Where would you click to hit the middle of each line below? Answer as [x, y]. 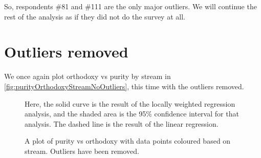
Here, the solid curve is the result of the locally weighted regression [130, 103]
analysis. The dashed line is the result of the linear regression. [122, 123]
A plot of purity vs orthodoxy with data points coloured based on [128, 141]
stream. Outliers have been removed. [82, 151]
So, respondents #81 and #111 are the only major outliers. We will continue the [130, 6]
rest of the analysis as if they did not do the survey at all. [95, 16]
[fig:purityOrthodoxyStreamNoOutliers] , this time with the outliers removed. [124, 86]
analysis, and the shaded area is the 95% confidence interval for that [132, 114]
